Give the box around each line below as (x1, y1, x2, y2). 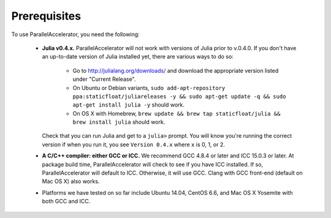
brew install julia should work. (72, 118, 165, 126)
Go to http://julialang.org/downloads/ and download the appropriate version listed (72, 67, 279, 74)
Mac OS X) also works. (42, 178, 100, 185)
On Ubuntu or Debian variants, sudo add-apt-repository (72, 84, 226, 91)
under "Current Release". (72, 75, 136, 83)
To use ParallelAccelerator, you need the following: (11, 31, 140, 38)
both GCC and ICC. (42, 198, 91, 205)
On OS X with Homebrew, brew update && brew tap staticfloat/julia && (72, 110, 281, 117)
